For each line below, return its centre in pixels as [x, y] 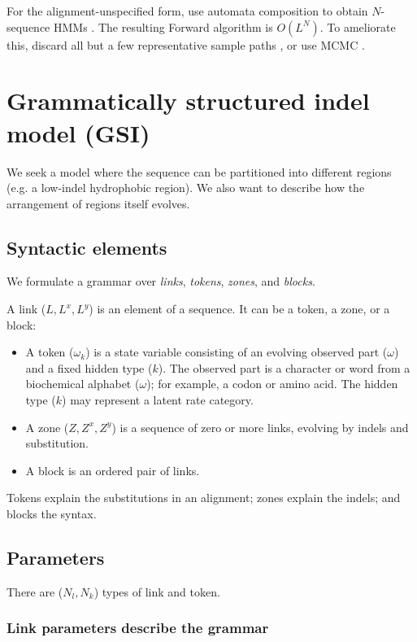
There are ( [35, 591]
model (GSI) [78, 132]
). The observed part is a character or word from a [284, 367]
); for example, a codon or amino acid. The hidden [272, 384]
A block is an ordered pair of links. [113, 470]
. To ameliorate [358, 26]
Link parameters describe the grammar [138, 628]
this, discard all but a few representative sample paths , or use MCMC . [186, 44]
